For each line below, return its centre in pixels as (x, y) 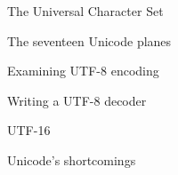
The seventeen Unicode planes (89, 40)
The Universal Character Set (85, 11)
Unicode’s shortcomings (72, 159)
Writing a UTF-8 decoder (77, 100)
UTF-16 (29, 130)
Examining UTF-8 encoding (83, 71)
